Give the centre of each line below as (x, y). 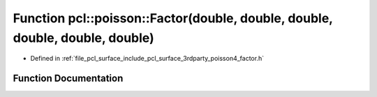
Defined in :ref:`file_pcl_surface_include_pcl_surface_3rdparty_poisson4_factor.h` (147, 59)
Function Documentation (68, 79)
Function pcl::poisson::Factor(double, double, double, (173, 18)
